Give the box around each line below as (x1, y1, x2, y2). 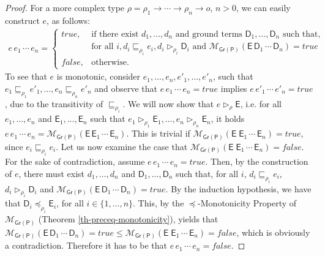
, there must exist (18, 167, 84, 179)
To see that (5, 70, 47, 83)
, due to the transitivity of (5, 97, 103, 110)
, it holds (211, 112, 245, 125)
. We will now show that (122, 97, 214, 110)
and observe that (94, 81, 158, 94)
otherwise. (91, 58, 129, 67)
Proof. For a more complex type (5, 1, 125, 13)
